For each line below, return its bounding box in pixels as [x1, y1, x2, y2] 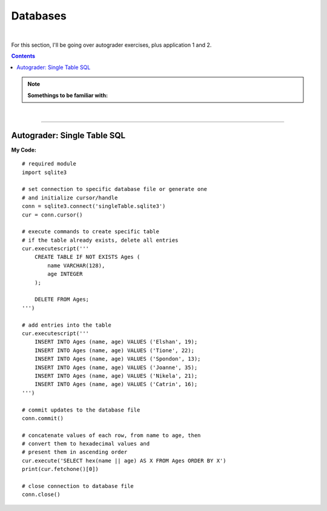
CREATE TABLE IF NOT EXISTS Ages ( [34, 253, 140, 261]
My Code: [11, 146, 36, 153]
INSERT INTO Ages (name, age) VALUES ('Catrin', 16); [34, 381, 198, 388]
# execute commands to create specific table [22, 228, 160, 235]
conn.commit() [22, 415, 64, 421]
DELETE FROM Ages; [34, 296, 90, 303]
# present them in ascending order [22, 449, 128, 456]
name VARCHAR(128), [47, 262, 105, 269]
